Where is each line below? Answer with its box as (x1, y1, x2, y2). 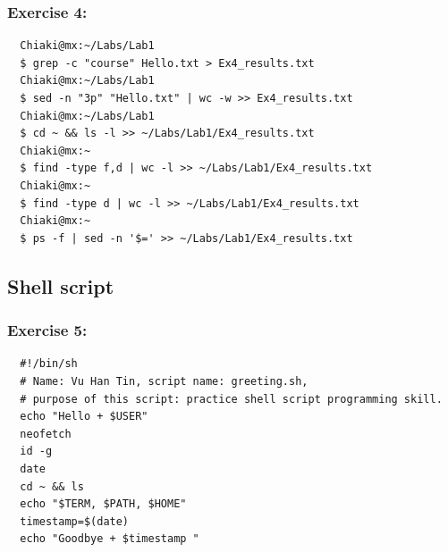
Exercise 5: (7, 319, 88, 341)
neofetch (20, 427, 72, 440)
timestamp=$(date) (20, 514, 130, 528)
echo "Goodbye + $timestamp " (20, 532, 199, 546)
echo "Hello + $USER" (20, 410, 148, 423)
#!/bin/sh (20, 357, 78, 371)
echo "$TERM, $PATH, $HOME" (20, 498, 187, 511)
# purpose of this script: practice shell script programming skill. (20, 392, 443, 406)
